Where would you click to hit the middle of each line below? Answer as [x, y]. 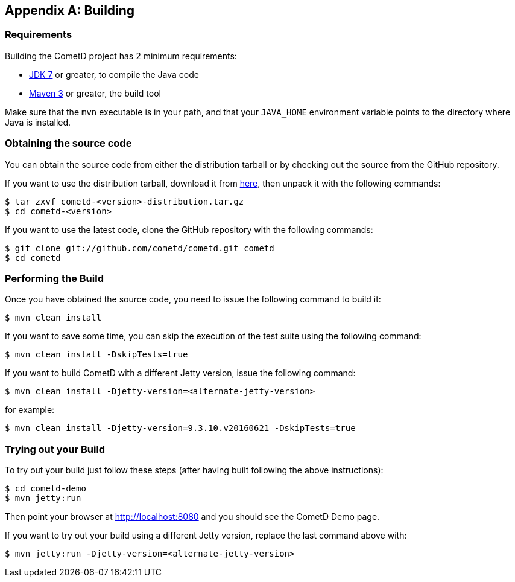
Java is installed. [38, 122]
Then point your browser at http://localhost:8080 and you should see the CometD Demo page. [192, 517]
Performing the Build [54, 278]
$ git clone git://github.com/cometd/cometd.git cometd [140, 248]
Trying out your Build [55, 449]
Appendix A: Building [70, 11]
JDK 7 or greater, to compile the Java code [114, 74]
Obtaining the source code [68, 143]
